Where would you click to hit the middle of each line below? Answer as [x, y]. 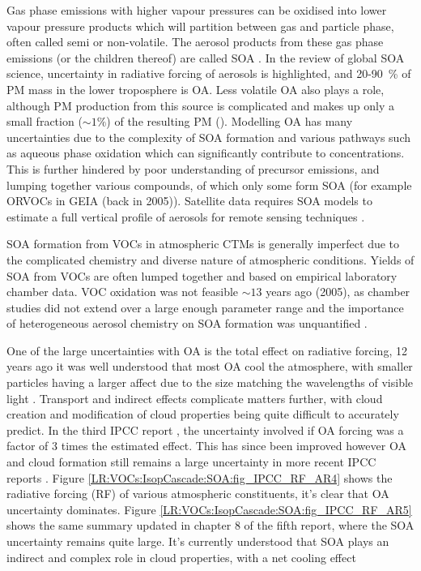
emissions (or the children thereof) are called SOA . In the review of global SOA [206, 57]
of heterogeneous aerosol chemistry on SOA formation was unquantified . [187, 323]
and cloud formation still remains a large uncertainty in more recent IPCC [191, 462]
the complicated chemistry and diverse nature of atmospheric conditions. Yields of [210, 259]
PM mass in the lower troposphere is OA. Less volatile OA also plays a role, [196, 89]
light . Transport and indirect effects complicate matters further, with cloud [195, 398]
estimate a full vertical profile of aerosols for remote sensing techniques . [186, 216]
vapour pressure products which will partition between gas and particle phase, [200, 26]
